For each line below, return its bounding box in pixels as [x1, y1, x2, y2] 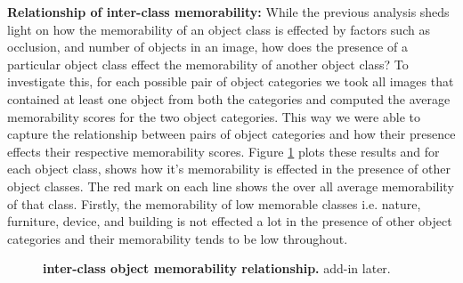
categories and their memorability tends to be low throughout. [7, 229, 348, 247]
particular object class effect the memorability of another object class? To [7, 54, 409, 73]
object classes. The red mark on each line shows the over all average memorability [7, 176, 454, 195]
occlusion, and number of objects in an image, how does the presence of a [7, 37, 408, 56]
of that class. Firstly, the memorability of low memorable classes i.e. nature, [7, 194, 421, 213]
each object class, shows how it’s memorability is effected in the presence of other [7, 159, 451, 178]
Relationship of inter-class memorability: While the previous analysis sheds [7, 3, 450, 20]
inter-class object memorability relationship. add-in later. [43, 259, 391, 278]
